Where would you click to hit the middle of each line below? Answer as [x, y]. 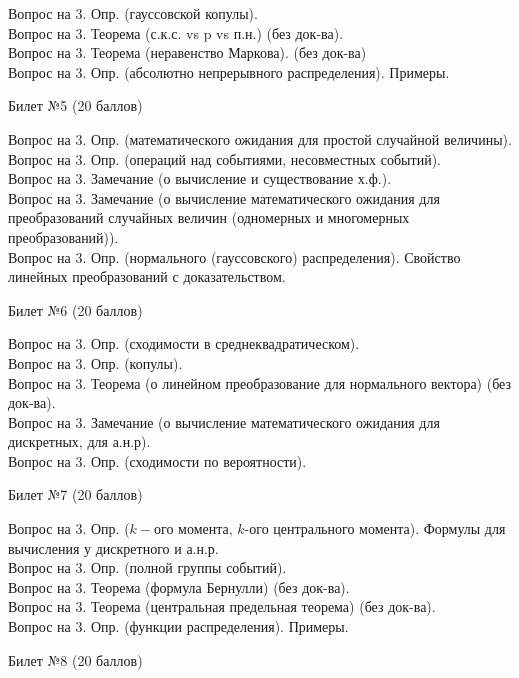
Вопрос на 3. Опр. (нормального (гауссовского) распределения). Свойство [234, 256]
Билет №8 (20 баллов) [75, 659]
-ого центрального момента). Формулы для [375, 528]
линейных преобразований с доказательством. [147, 276]
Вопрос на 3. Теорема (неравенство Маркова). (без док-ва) [187, 52]
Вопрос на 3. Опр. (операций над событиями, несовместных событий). [224, 158]
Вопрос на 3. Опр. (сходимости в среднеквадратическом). [184, 343]
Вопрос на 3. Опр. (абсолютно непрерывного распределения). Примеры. [229, 71]
